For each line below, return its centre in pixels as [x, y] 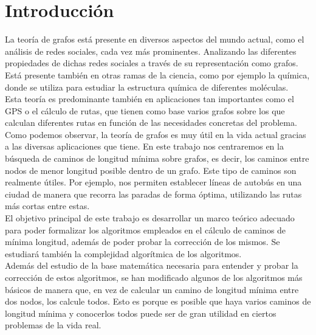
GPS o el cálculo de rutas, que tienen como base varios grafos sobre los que [145, 110]
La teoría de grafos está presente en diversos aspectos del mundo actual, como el [155, 39]
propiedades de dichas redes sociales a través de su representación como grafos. [152, 63]
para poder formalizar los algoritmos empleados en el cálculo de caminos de [146, 230]
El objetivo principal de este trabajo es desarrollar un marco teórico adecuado [150, 218]
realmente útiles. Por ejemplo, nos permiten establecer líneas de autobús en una [153, 182]
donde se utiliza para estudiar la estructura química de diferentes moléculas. [147, 87]
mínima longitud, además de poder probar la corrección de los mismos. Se [143, 242]
